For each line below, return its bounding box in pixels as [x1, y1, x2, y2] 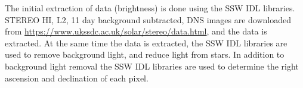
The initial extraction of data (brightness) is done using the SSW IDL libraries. [5, 2, 295, 14]
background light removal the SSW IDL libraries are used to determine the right [5, 59, 299, 72]
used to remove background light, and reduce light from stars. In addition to [5, 48, 285, 61]
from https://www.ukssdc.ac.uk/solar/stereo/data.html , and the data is [5, 25, 267, 37]
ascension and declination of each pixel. [5, 71, 149, 84]
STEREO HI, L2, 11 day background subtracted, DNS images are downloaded [5, 13, 291, 26]
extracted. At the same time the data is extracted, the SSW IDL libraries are [5, 36, 287, 49]
